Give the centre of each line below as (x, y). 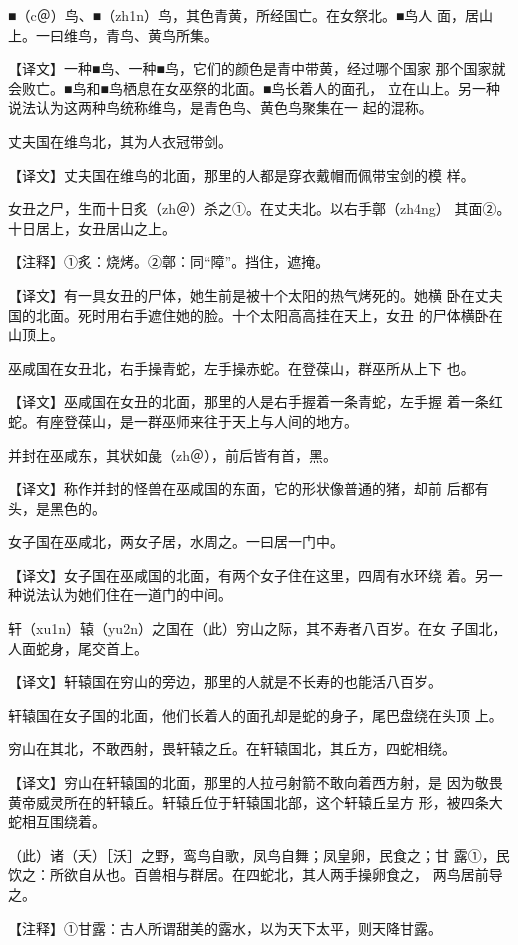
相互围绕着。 (63, 821)
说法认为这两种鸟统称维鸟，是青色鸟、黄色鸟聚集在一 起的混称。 (220, 107)
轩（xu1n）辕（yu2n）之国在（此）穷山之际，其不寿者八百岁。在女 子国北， (257, 628)
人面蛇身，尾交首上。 (78, 647)
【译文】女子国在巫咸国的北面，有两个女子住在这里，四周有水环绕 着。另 (248, 574)
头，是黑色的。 (57, 507)
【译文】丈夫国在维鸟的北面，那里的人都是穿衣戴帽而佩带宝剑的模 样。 (241, 174)
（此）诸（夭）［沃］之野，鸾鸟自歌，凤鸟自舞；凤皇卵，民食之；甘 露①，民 (259, 854)
